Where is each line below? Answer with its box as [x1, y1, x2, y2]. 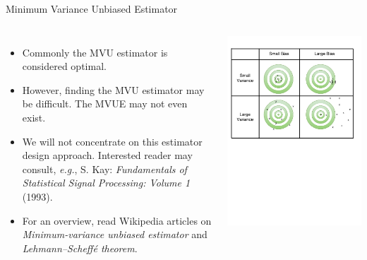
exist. [22, 110, 46, 124]
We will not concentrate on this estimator [22, 134, 203, 148]
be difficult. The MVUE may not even [22, 96, 188, 111]
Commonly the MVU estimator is [22, 45, 168, 59]
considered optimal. [22, 59, 107, 73]
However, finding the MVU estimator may [22, 82, 205, 97]
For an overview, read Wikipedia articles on [22, 213, 212, 227]
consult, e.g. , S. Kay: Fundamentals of [22, 161, 187, 176]
